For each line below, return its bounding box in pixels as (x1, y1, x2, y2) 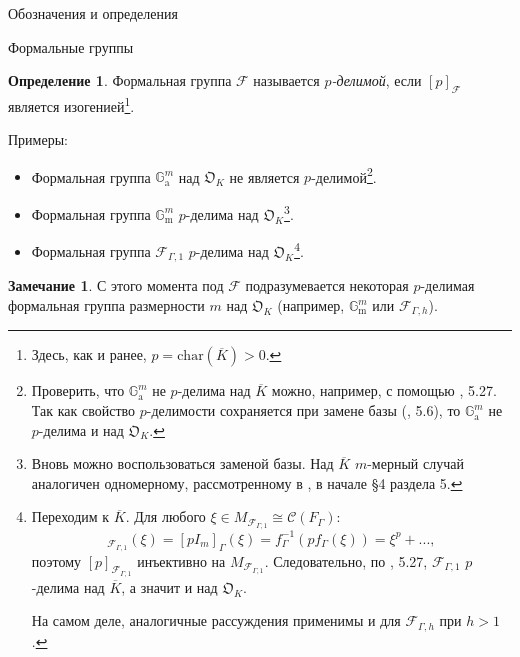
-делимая (420, 275, 475, 296)
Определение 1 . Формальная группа (8, 70, 232, 91)
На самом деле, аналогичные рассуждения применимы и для (31, 610, 401, 631)
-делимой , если (331, 70, 422, 91)
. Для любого (125, 506, 206, 527)
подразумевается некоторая (245, 275, 409, 296)
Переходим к (31, 506, 110, 527)
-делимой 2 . (311, 163, 377, 187)
